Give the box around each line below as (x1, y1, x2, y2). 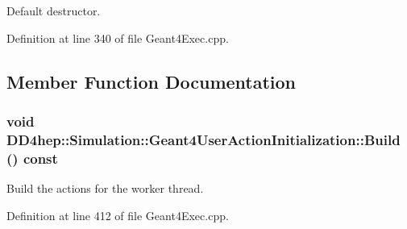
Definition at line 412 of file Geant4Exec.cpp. (6, 206, 229, 223)
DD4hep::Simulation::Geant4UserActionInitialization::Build (6, 129, 401, 149)
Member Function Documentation (6, 69, 297, 94)
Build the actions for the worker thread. (6, 180, 204, 197)
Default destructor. (6, 2, 101, 19)
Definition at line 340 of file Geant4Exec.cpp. (6, 29, 229, 46)
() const (6, 148, 58, 168)
